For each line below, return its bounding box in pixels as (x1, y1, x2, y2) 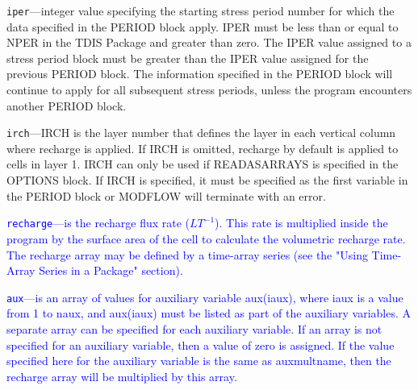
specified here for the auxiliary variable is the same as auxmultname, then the (6, 352, 391, 369)
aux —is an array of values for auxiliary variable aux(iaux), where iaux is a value (6, 288, 403, 305)
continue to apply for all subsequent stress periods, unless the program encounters (6, 81, 412, 98)
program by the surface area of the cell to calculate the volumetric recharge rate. (6, 230, 406, 247)
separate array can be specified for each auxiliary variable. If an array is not (6, 320, 382, 337)
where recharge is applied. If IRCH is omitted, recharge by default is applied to (6, 139, 399, 156)
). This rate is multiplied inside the (215, 214, 388, 231)
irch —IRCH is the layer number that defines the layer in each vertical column (6, 124, 396, 141)
